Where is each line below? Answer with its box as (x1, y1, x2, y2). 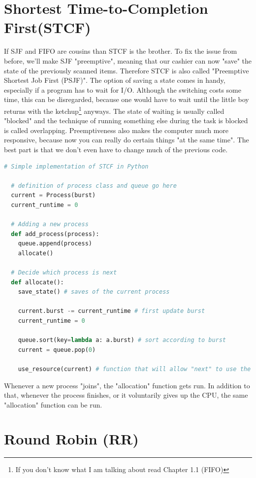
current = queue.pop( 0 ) (18, 346, 96, 353)
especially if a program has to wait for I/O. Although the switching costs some (4, 84, 241, 95)
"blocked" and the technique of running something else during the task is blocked (4, 115, 248, 126)
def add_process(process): (11, 230, 99, 238)
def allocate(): (11, 278, 64, 286)
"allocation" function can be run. (4, 399, 102, 410)
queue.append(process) (18, 240, 92, 247)
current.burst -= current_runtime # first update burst (18, 307, 205, 315)
